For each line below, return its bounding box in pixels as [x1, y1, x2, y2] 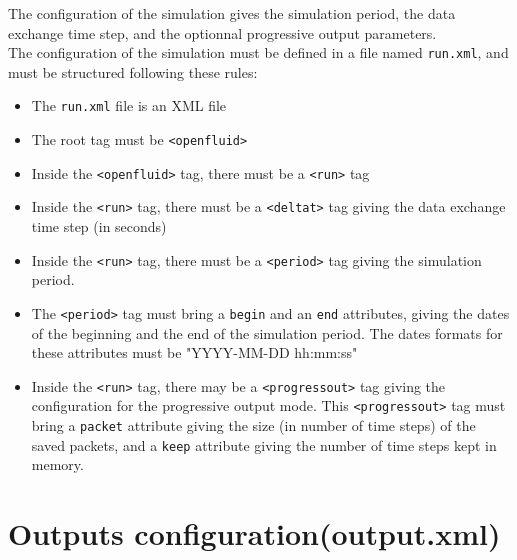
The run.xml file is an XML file [31, 95, 227, 116]
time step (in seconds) [31, 216, 167, 237]
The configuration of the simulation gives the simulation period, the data [8, 3, 456, 23]
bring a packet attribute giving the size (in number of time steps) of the [31, 415, 476, 436]
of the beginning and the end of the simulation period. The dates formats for [31, 322, 503, 343]
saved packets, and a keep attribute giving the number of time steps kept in [31, 434, 497, 455]
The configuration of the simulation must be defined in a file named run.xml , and [8, 42, 509, 63]
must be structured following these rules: [8, 61, 258, 82]
